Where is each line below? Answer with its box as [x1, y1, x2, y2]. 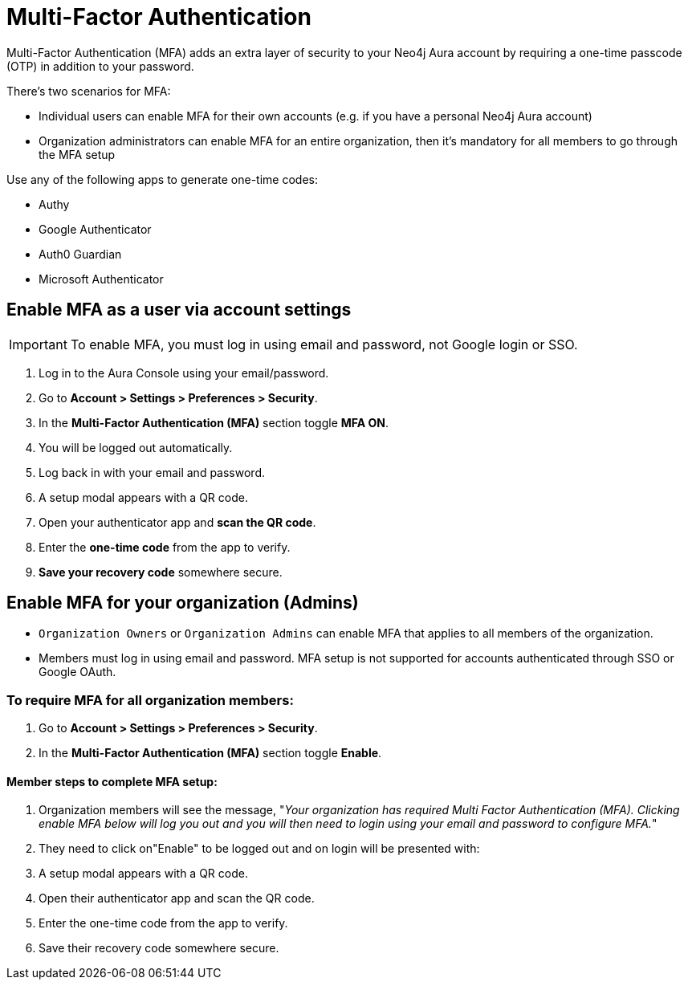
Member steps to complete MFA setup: [6, 774, 218, 788]
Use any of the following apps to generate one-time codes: [6, 172, 318, 186]
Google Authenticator [39, 222, 152, 236]
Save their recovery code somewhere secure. [39, 941, 279, 955]
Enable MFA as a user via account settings [6, 299, 352, 320]
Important [9, 336, 67, 352]
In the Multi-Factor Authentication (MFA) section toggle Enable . [39, 746, 382, 760]
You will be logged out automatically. [39, 440, 233, 454]
